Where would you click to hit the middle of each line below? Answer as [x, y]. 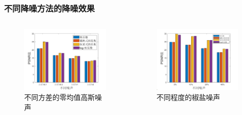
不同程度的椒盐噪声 [188, 97]
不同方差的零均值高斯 [59, 97]
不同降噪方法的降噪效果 [49, 8]
